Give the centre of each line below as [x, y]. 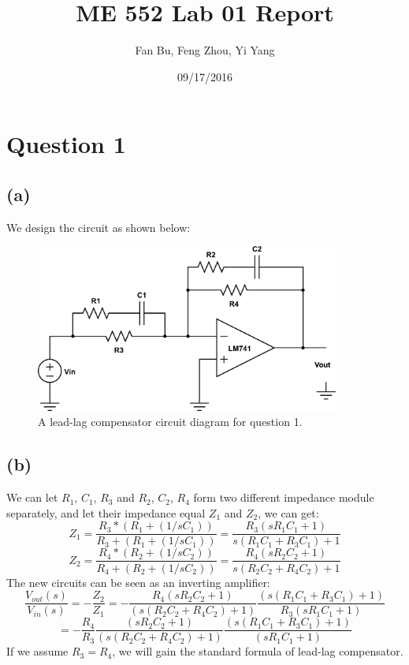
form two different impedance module [284, 497]
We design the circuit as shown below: [99, 227]
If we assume [37, 651]
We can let [32, 497]
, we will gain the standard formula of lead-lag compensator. [258, 651]
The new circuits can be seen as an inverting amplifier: [138, 582]
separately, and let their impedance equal [106, 512]
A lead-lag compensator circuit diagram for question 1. [170, 422]
